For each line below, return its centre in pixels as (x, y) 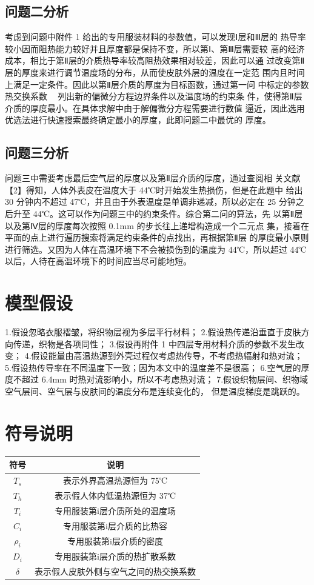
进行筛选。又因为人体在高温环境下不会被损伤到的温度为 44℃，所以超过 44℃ (156, 249)
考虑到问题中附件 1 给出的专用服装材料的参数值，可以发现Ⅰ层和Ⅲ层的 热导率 (155, 37)
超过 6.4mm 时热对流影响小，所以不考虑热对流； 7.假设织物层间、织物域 (165, 379)
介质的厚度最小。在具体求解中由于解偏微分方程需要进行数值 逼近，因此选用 (155, 108)
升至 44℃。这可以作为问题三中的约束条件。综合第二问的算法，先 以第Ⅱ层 (158, 213)
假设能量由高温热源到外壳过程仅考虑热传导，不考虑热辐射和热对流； (167, 356)
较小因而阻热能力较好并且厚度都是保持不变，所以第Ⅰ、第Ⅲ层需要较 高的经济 (155, 48)
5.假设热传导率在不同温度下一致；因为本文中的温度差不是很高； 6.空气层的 (153, 367)
